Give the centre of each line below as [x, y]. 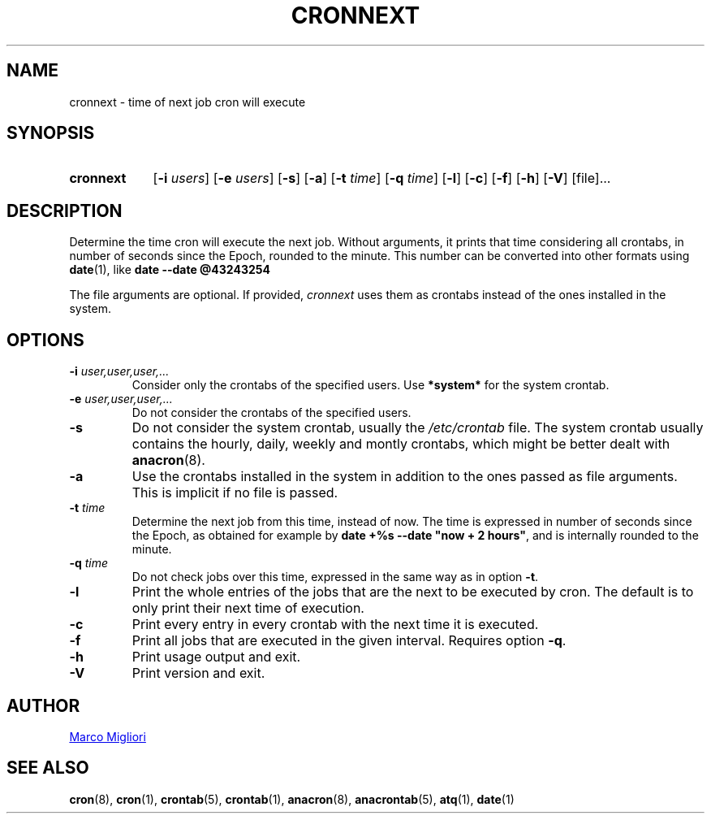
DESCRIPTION [65, 210]
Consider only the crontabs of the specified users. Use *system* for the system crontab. [371, 385]
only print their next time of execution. [248, 608]
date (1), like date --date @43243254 [170, 270]
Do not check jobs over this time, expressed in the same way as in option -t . [335, 577]
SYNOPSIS [51, 133]
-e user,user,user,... [121, 399]
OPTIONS [45, 340]
